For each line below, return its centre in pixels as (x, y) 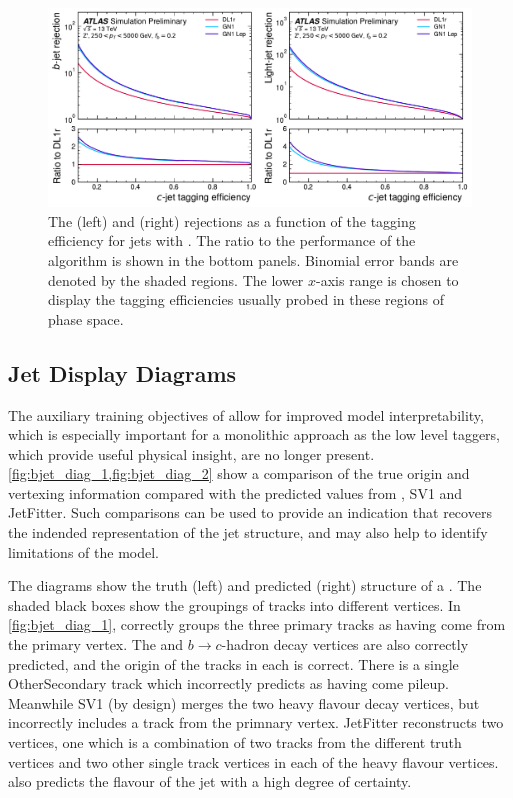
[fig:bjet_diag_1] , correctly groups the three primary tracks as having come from (257, 624)
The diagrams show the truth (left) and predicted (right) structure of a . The (245, 585)
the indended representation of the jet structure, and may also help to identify (248, 532)
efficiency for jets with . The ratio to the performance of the (232, 240)
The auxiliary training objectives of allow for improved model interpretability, (246, 414)
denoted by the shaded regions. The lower (176, 279)
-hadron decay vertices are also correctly (345, 644)
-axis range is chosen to (387, 279)
